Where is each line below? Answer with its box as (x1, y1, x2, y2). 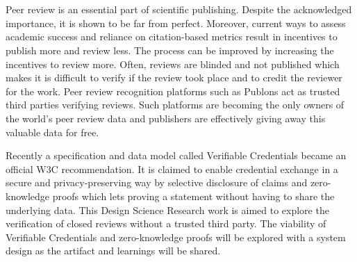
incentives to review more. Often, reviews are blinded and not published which (6, 56, 340, 71)
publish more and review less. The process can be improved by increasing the (6, 42, 334, 57)
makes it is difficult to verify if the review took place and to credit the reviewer (6, 70, 342, 85)
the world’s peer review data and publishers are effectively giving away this (6, 110, 326, 125)
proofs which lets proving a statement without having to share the (52, 188, 335, 203)
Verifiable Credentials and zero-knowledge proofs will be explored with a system (6, 229, 346, 244)
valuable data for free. (6, 124, 99, 139)
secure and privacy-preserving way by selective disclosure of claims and (6, 175, 308, 190)
